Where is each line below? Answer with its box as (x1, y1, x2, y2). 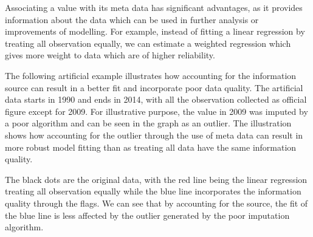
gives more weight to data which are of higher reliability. (5, 49, 215, 61)
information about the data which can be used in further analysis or (5, 13, 259, 26)
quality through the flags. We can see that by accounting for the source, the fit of (5, 196, 308, 209)
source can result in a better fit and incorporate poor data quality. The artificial (5, 81, 303, 94)
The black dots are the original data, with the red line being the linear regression (5, 173, 308, 185)
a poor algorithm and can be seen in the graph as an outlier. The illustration (5, 117, 292, 129)
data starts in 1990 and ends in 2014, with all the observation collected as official (5, 93, 307, 106)
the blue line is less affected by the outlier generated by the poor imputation (5, 208, 290, 221)
